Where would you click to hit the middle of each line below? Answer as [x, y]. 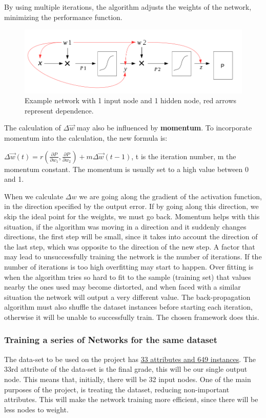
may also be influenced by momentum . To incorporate [164, 128]
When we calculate [34, 196]
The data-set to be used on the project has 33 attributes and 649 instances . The [130, 359]
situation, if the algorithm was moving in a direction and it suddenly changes [125, 226]
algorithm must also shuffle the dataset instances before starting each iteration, [128, 307]
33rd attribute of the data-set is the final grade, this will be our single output [126, 369]
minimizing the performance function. [63, 17]
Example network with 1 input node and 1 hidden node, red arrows [131, 100]
